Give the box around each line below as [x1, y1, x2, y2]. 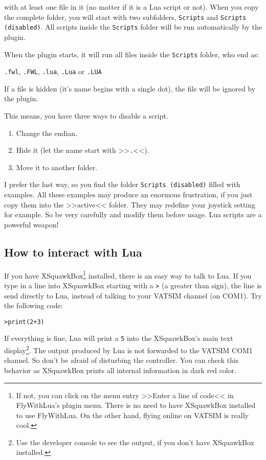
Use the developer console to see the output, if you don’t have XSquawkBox [16, 436, 254, 447]
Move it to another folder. [16, 162, 98, 172]
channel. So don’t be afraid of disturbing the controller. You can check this [4, 355, 239, 365]
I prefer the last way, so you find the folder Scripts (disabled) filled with [4, 179, 240, 190]
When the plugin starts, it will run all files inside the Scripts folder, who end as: [4, 49, 259, 59]
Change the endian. [16, 127, 77, 138]
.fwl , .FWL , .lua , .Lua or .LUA [4, 66, 102, 77]
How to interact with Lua [4, 244, 142, 260]
